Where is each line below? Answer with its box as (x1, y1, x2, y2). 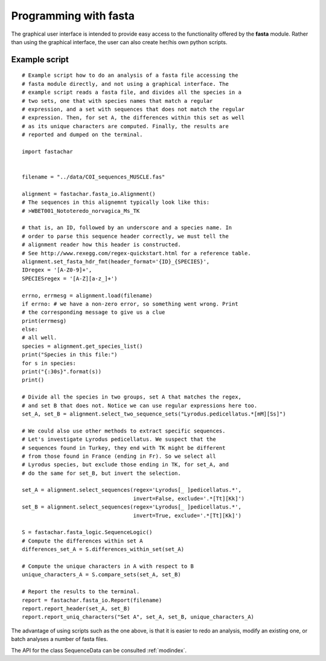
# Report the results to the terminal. (22, 588, 140, 595)
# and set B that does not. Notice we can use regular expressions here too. (22, 402, 258, 409)
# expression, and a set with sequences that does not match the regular (22, 106, 245, 112)
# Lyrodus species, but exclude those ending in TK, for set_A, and (22, 461, 229, 468)
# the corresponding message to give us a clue (22, 309, 165, 316)
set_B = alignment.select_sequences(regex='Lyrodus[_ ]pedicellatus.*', (22, 504, 241, 510)
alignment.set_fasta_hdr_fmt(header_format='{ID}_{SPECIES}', (22, 258, 210, 265)
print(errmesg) (22, 317, 67, 324)
